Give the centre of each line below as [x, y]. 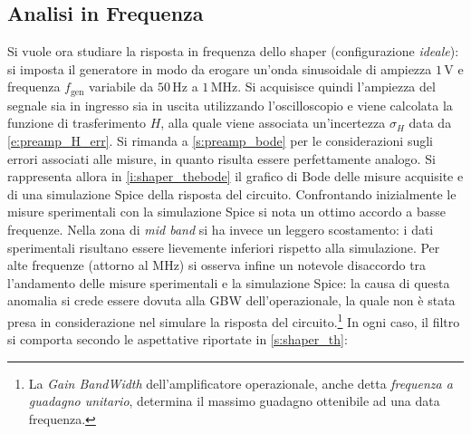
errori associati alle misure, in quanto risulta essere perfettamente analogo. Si [221, 158]
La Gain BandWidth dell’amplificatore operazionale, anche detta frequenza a [240, 383]
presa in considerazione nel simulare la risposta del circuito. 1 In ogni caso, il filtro [234, 320]
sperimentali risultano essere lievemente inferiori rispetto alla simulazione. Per [224, 247]
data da [430, 123]
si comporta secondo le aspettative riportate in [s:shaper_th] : [178, 339]
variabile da [121, 87]
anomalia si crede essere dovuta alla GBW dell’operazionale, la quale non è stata [231, 300]
